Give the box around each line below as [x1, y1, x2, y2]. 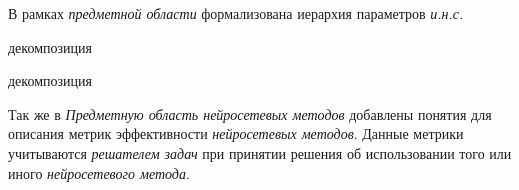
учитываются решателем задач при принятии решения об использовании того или [8, 142, 512, 163]
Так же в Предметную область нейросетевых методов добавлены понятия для [8, 103, 492, 124]
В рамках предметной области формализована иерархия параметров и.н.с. [8, 3, 464, 23]
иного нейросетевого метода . [8, 162, 190, 183]
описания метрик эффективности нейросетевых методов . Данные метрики [8, 123, 464, 144]
